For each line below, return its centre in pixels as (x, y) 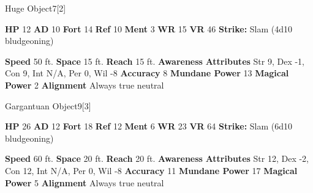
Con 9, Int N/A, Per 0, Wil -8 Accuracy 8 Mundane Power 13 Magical (147, 73)
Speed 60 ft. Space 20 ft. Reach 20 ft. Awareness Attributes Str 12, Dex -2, (157, 158)
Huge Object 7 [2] (36, 8)
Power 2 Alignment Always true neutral (85, 85)
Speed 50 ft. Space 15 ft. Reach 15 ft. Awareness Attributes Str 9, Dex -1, (155, 61)
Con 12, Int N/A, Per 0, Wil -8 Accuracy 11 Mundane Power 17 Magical (151, 170)
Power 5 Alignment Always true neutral (85, 182)
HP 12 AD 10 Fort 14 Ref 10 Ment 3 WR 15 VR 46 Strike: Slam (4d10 (149, 28)
